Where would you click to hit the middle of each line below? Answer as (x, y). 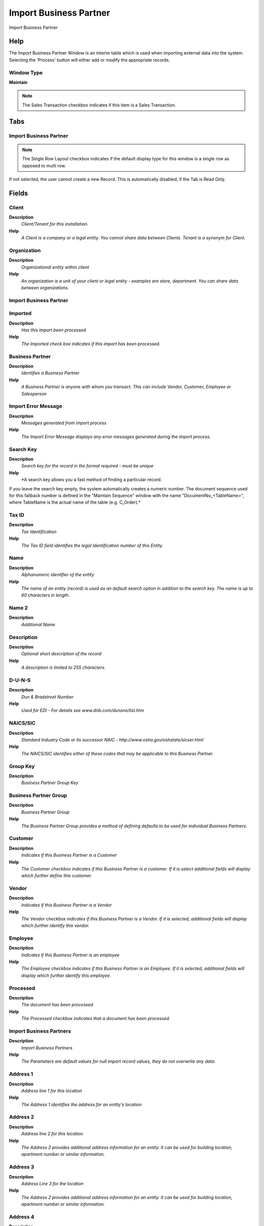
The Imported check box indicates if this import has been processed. (91, 344)
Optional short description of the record (61, 654)
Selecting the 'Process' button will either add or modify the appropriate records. (89, 60)
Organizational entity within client (55, 267)
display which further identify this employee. (66, 975)
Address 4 (22, 1217)
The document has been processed (57, 1005)
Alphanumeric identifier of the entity (58, 575)
